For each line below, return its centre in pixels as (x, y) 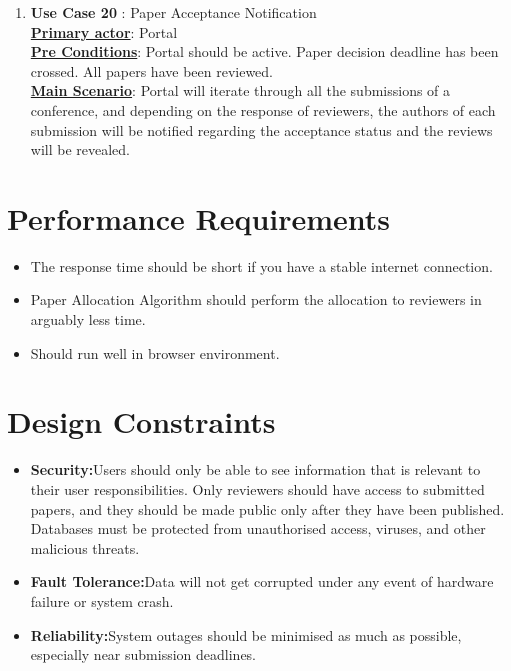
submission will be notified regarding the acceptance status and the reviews (261, 129)
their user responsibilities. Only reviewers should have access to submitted (257, 488)
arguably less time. (88, 319)
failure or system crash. (102, 600)
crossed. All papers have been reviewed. (152, 70)
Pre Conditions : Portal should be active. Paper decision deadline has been (264, 51)
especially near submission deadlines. (143, 654)
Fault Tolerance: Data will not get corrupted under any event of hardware (262, 581)
